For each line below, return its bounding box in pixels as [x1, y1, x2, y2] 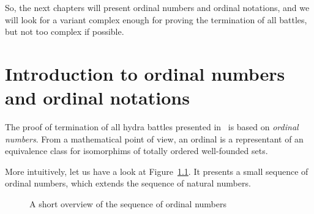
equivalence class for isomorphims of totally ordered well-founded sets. [5, 144, 268, 157]
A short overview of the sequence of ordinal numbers [29, 197, 226, 210]
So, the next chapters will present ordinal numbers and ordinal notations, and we [5, 1, 310, 13]
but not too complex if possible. [5, 25, 124, 38]
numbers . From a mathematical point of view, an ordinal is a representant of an [5, 132, 304, 145]
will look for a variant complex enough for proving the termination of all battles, [5, 13, 307, 26]
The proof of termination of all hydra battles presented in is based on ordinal [5, 120, 299, 133]
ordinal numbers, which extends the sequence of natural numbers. [5, 177, 251, 190]
